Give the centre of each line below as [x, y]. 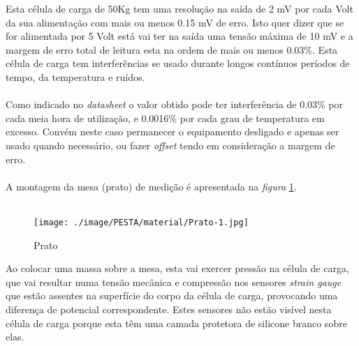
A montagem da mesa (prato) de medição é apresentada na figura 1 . [151, 186]
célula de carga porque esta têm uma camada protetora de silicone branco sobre [176, 323]
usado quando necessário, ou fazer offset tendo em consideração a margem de [170, 145]
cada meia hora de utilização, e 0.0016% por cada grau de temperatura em [165, 118]
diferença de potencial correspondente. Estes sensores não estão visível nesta [169, 309]
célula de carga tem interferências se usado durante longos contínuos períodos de [178, 63]
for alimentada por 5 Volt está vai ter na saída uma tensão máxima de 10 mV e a [179, 36]
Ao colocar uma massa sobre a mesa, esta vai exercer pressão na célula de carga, [177, 268]
